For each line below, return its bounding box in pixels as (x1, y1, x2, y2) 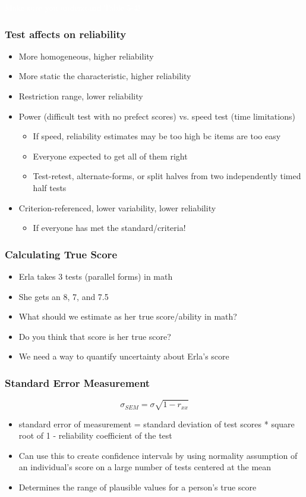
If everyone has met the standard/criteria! (33, 221, 186, 234)
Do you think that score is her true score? (18, 330, 171, 342)
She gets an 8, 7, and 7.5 (18, 290, 109, 302)
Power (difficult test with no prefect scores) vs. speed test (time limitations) (18, 110, 295, 122)
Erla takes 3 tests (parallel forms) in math (18, 270, 173, 282)
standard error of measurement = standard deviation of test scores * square (18, 417, 295, 430)
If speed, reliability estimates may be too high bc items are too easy (33, 130, 281, 142)
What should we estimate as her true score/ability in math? (18, 310, 237, 323)
